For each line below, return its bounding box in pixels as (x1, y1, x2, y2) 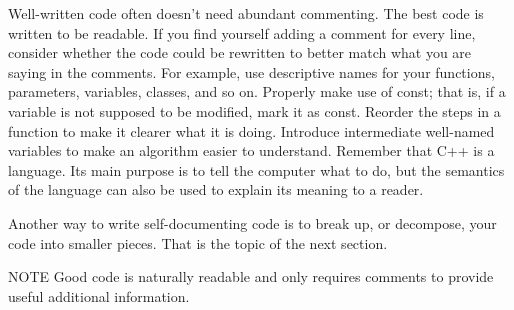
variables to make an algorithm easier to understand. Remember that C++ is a (8, 140, 495, 161)
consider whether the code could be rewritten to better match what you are (8, 42, 472, 63)
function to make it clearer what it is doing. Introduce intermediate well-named (8, 120, 495, 141)
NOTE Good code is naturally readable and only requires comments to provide (8, 266, 494, 287)
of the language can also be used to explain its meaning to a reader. (8, 179, 424, 200)
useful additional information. (8, 285, 190, 306)
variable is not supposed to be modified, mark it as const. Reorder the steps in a (8, 100, 501, 121)
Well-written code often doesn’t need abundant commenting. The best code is (8, 3, 484, 23)
